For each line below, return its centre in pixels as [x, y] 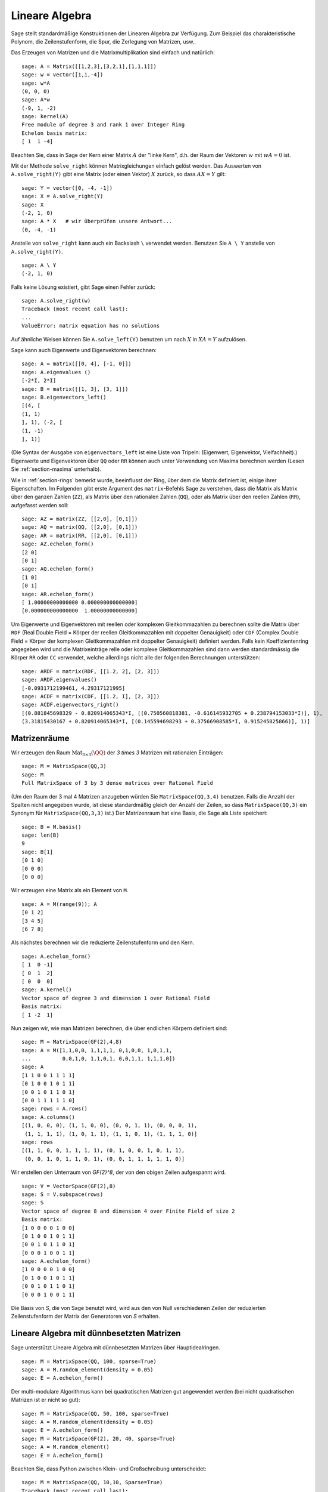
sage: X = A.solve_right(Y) [63, 196]
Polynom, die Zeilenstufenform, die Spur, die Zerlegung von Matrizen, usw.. [104, 41]
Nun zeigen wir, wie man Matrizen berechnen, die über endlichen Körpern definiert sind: [119, 1028]
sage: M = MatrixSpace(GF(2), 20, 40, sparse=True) [99, 1439]
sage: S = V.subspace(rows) [63, 1194]
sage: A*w [36, 100]
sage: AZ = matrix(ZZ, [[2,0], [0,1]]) [80, 519]
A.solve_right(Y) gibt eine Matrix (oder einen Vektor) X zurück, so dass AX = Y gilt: [118, 174]
